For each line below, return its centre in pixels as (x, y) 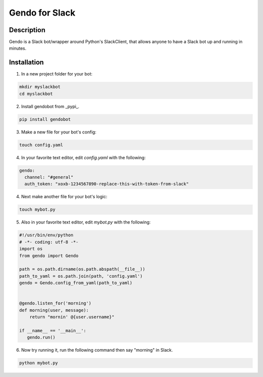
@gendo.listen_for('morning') (55, 303)
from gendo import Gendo (49, 255)
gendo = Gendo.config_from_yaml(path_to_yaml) (76, 283)
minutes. (18, 48)
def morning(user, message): (54, 310)
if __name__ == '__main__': (53, 330)
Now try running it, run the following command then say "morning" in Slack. (97, 350)
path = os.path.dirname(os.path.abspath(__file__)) (82, 269)
